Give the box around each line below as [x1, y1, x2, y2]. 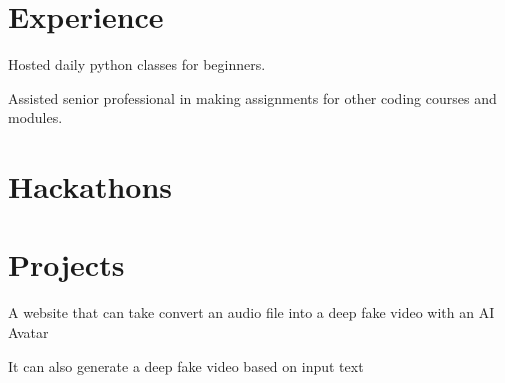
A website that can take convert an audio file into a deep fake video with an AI [8, 302, 495, 323]
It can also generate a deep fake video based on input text [8, 355, 364, 376]
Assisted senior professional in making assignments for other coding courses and [8, 87, 497, 108]
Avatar [8, 322, 49, 342]
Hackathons [8, 166, 173, 207]
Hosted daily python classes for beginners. [8, 54, 266, 75]
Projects [8, 244, 125, 285]
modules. [8, 107, 63, 128]
